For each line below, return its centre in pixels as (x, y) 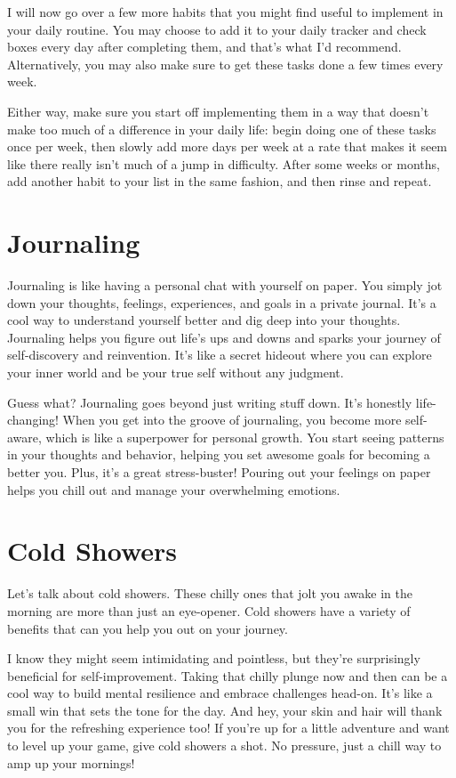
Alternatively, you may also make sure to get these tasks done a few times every (225, 64)
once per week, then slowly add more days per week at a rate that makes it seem (228, 146)
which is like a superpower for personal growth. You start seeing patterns (245, 437)
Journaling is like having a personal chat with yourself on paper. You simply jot (225, 285)
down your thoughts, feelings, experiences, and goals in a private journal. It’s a (222, 302)
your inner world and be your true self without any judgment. (176, 373)
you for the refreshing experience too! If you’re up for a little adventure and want (228, 728)
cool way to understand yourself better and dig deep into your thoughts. (204, 320)
